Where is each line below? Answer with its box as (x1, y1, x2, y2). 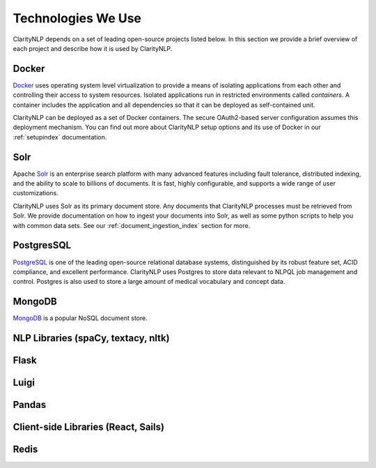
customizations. (13, 189, 58, 197)
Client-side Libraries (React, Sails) (13, 421, 165, 433)
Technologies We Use (13, 10, 142, 26)
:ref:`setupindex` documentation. (13, 133, 107, 141)
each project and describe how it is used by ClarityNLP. (13, 44, 173, 52)
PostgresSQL (13, 239, 72, 251)
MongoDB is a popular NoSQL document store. (13, 314, 148, 322)
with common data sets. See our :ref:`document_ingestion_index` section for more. (13, 221, 251, 229)
